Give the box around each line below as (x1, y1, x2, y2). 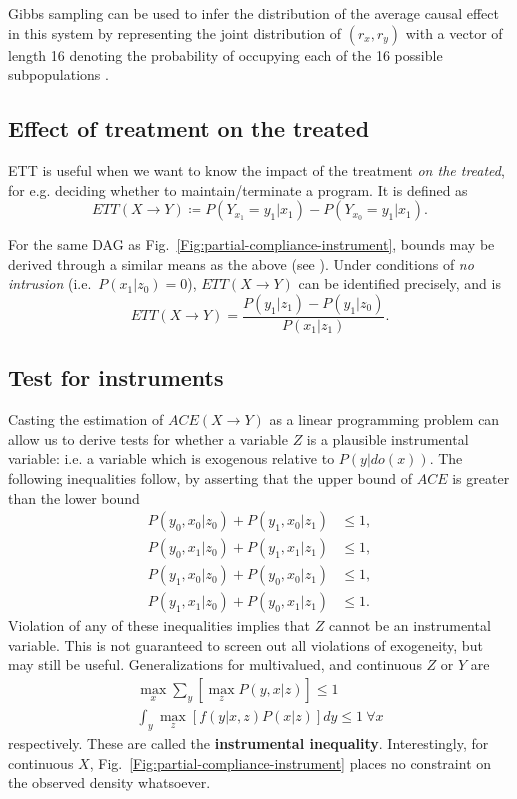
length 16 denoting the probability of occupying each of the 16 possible (8, 44, 443, 65)
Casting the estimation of (8, 409, 164, 430)
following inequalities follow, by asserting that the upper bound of (8, 467, 413, 488)
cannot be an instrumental (328, 615, 491, 636)
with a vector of (405, 22, 503, 43)
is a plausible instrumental (306, 428, 469, 449)
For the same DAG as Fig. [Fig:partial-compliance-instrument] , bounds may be (8, 234, 495, 255)
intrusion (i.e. (8, 273, 92, 294)
